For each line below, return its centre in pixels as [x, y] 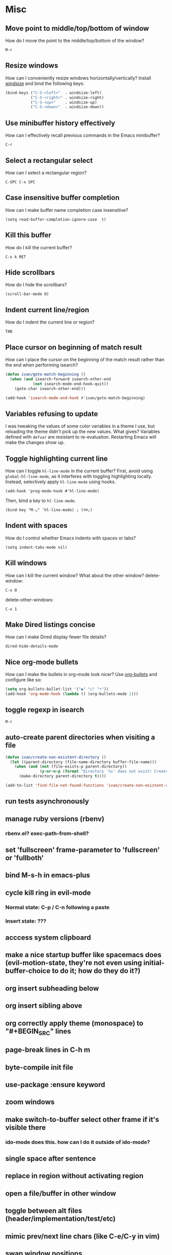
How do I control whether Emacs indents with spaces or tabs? [71, 538]
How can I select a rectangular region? [46, 172]
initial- [154, 963]
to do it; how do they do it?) [96, 971]
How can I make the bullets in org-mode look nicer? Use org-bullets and [81, 675]
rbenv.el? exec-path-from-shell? [47, 833]
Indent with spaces [36, 526]
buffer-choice [28, 971]
